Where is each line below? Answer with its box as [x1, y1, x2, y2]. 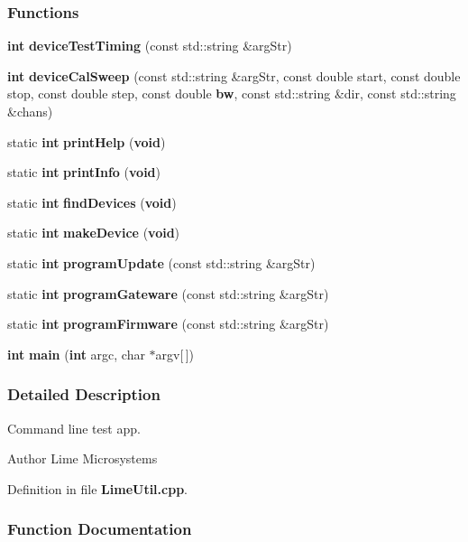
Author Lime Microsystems [7, 449, 158, 468]
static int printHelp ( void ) [7, 132, 166, 151]
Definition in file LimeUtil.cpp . [7, 479, 188, 498]
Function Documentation [7, 518, 192, 540]
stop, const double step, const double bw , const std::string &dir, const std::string [7, 84, 456, 103]
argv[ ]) [155, 344, 195, 363]
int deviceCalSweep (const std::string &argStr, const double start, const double [7, 66, 461, 85]
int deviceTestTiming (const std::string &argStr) [7, 36, 292, 55]
